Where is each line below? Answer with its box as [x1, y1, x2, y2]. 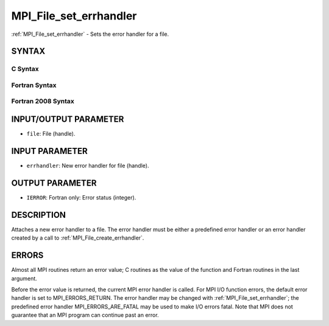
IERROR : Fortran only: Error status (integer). [26, 193, 136, 201]
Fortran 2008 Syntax [11, 97, 74, 106]
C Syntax [11, 64, 39, 73]
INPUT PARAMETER [11, 146, 88, 156]
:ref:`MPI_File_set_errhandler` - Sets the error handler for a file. [11, 30, 169, 38]
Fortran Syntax [11, 81, 57, 89]
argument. [11, 274, 38, 282]
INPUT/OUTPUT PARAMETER [11, 114, 124, 125]
